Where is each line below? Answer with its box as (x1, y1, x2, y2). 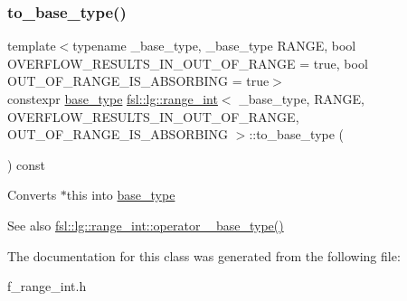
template (7, 36, 56, 55)
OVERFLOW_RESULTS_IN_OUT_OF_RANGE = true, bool (7, 53, 368, 72)
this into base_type (66, 185, 175, 204)
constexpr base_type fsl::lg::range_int (7, 89, 218, 108)
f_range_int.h (7, 277, 87, 296)
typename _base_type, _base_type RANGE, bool (72, 36, 356, 55)
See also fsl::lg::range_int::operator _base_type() (7, 215, 284, 234)
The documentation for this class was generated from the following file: (7, 246, 401, 265)
